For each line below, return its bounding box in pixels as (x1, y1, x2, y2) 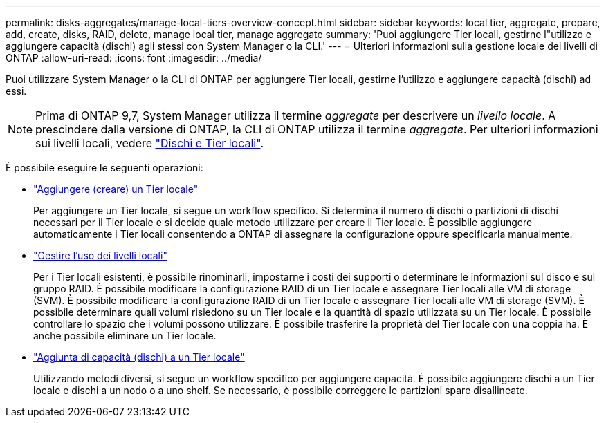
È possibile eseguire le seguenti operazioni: (6, 162, 203, 173)
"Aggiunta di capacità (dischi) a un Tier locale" (33, 351, 245, 363)
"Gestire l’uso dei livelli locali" (33, 250, 167, 261)
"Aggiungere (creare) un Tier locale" (33, 183, 199, 195)
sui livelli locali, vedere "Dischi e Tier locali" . (35, 136, 264, 150)
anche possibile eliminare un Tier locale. (33, 330, 217, 341)
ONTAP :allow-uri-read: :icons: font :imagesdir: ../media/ (6, 52, 262, 64)
